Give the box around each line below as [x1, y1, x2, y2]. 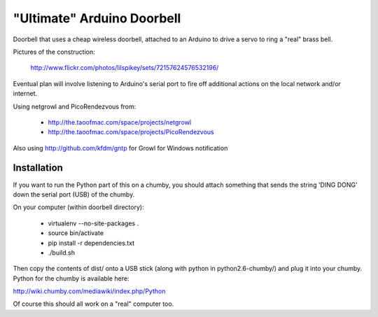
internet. [13, 90, 38, 98]
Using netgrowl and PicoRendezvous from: [13, 102, 136, 111]
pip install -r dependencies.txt [48, 239, 135, 247]
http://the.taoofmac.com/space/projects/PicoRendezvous [48, 128, 215, 136]
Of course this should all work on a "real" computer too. [13, 300, 174, 308]
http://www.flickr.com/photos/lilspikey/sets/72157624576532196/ [30, 64, 219, 72]
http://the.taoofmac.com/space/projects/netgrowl [48, 118, 192, 126]
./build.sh [48, 248, 75, 257]
